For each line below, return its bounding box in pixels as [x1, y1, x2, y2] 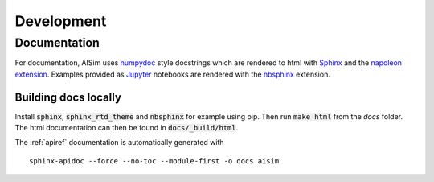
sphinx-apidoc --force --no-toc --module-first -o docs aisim [29, 156, 280, 165]
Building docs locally [14, 90, 122, 104]
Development [14, 12, 107, 30]
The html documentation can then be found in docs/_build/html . [14, 123, 239, 133]
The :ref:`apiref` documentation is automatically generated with [14, 138, 224, 147]
